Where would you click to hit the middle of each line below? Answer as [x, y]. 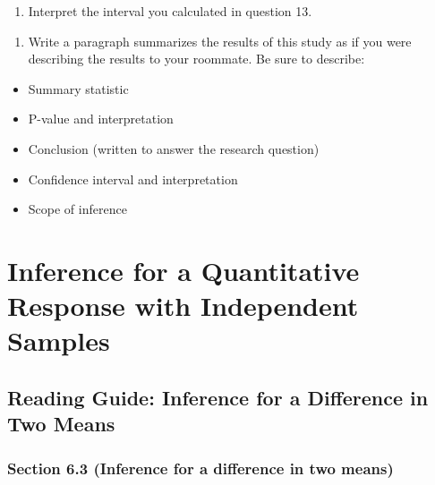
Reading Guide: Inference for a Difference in [218, 397]
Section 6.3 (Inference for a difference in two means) [200, 468]
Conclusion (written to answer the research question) [174, 148]
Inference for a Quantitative [183, 270]
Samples [59, 340]
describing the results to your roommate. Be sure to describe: [196, 59]
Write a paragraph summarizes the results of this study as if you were [220, 41]
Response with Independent [183, 306]
